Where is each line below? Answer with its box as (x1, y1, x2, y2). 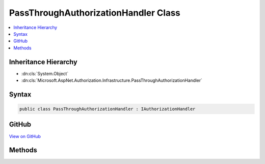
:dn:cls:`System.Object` (21, 70, 69, 76)
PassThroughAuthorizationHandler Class (9, 7, 181, 18)
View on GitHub (9, 133, 41, 139)
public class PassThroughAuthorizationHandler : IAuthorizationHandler (19, 106, 196, 112)
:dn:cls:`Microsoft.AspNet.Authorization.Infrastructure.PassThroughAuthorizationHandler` (21, 77, 203, 83)
